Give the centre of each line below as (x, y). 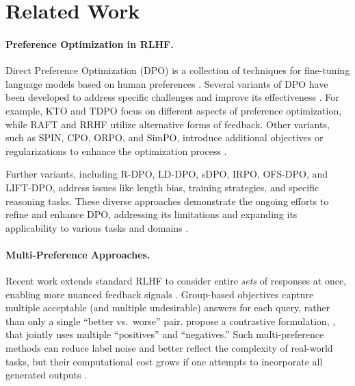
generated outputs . (47, 375)
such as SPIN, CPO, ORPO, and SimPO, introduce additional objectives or (165, 137)
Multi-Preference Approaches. (78, 254)
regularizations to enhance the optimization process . (116, 150)
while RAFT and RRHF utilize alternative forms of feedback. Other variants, (168, 124)
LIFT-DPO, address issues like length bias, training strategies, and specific (162, 187)
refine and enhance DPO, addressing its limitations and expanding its (152, 214)
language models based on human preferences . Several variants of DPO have (167, 83)
